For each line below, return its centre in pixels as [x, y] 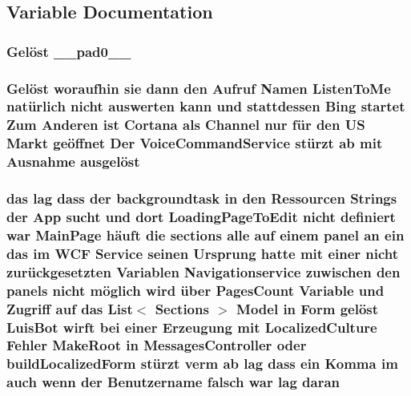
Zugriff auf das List [70, 308]
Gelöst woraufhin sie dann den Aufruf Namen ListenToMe [199, 88]
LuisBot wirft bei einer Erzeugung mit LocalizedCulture [192, 327]
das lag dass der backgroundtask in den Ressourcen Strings [202, 198]
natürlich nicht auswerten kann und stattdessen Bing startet [206, 106]
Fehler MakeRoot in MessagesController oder [157, 345]
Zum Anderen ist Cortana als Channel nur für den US [186, 125]
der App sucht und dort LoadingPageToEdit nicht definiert [201, 216]
